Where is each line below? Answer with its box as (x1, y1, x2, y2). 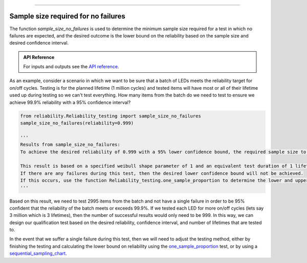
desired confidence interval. (9, 40, 69, 46)
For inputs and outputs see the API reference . (23, 64, 119, 70)
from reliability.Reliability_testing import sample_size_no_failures (20, 113, 202, 119)
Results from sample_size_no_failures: (20, 141, 120, 148)
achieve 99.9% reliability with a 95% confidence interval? (9, 99, 131, 105)
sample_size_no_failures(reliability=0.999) (20, 120, 134, 126)
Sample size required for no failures (9, 12, 125, 21)
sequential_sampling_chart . (9, 250, 67, 256)
